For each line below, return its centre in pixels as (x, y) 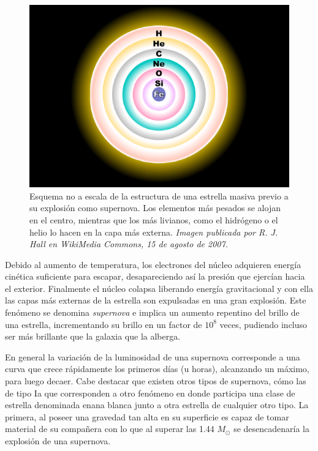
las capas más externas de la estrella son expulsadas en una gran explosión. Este (156, 300)
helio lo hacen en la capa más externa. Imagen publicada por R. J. (154, 232)
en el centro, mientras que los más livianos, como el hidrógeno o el (154, 219)
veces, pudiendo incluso (263, 324)
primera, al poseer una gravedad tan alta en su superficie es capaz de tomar (147, 416)
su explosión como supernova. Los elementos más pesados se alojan (155, 208)
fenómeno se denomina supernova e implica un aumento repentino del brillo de (152, 312)
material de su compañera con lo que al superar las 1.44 (110, 429)
